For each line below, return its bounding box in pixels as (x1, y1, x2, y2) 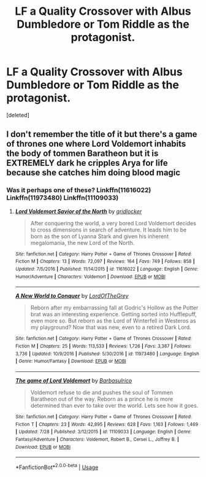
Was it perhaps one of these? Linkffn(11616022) (6, 186, 151, 195)
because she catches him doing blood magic (6, 168, 181, 178)
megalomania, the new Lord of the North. (30, 239, 135, 246)
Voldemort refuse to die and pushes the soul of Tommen (30, 389, 174, 396)
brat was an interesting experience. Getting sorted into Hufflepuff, (30, 311, 197, 318)
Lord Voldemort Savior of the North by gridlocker (15, 207, 142, 215)
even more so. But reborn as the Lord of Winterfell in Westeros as (30, 317, 196, 325)
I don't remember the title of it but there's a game (6, 129, 197, 139)
